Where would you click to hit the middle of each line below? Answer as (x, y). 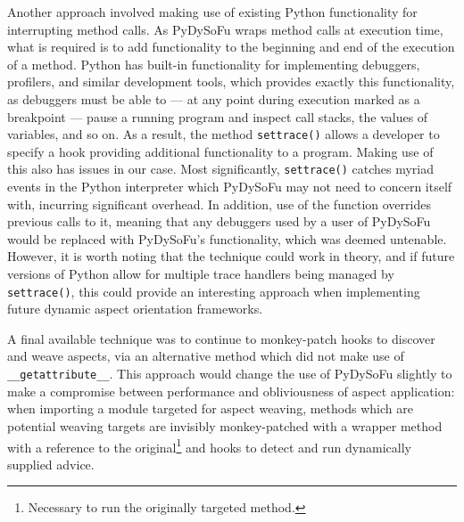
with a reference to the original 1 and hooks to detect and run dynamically (209, 445)
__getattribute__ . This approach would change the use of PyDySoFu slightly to (230, 374)
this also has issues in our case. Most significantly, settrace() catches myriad (221, 169)
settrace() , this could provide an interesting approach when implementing (214, 291)
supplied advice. (51, 464)
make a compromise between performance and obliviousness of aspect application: (231, 391)
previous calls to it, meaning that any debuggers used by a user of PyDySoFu (219, 221)
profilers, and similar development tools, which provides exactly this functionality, (231, 82)
